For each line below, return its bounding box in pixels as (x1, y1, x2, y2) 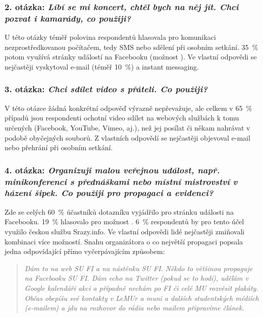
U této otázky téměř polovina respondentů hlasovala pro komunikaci (5, 32, 216, 42)
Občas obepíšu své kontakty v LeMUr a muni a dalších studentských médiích (24, 292, 259, 303)
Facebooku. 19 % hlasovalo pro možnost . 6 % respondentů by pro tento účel (5, 216, 244, 227)
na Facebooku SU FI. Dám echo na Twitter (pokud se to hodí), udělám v (24, 273, 248, 283)
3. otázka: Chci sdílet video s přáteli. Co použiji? (5, 83, 207, 95)
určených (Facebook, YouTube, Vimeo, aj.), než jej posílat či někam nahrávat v (5, 122, 250, 133)
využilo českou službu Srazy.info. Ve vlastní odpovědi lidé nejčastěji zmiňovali (5, 226, 245, 236)
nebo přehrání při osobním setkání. (5, 142, 113, 153)
